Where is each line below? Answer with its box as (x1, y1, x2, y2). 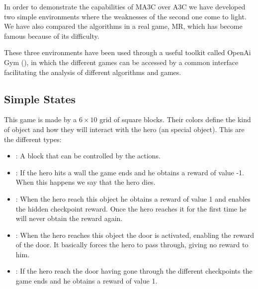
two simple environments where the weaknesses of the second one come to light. (4, 11, 247, 21)
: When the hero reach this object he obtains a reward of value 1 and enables (15, 193, 251, 204)
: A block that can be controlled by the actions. (15, 150, 161, 161)
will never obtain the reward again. (15, 213, 123, 223)
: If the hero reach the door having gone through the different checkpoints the (15, 266, 253, 276)
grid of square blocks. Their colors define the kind (99, 114, 251, 125)
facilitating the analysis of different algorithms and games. (4, 67, 181, 77)
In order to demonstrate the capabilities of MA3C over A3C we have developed (4, 1, 246, 11)
